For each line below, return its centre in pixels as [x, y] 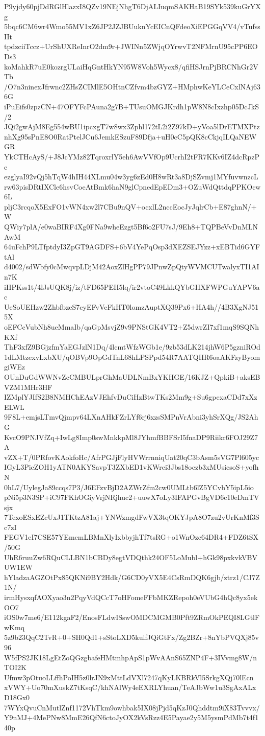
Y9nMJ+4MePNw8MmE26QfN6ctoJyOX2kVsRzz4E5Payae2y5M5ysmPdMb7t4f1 [131, 717]
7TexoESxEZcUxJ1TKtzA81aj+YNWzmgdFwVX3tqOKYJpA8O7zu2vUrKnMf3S [132, 517]
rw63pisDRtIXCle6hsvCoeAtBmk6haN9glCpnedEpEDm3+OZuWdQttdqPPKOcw [132, 186]
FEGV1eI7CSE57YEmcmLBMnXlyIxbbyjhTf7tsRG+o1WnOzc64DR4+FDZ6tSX [131, 537]
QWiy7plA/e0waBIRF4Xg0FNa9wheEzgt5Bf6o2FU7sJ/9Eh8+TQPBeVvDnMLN [131, 227]
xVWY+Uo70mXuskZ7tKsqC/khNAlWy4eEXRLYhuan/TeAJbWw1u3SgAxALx [130, 687]
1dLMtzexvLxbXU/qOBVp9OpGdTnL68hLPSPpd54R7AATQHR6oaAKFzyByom [132, 356]
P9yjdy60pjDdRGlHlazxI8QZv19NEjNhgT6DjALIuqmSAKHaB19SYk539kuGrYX [132, 6]
